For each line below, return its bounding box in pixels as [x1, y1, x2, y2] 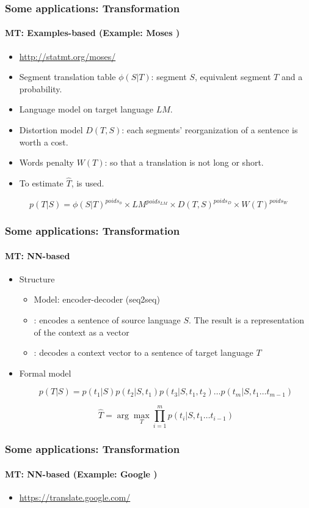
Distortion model [19, 123, 83, 136]
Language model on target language [19, 103, 153, 116]
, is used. [71, 177, 104, 190]
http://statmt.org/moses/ [19, 50, 116, 62]
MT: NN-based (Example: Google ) [5, 467, 158, 480]
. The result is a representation [189, 313, 304, 326]
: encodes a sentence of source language [34, 313, 181, 326]
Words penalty [19, 156, 74, 169]
